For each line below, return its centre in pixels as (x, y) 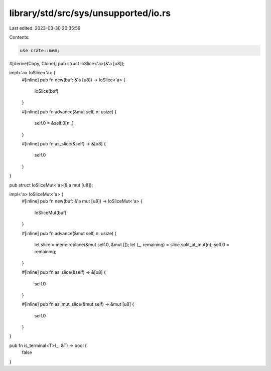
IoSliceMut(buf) (50, 213)
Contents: (19, 37)
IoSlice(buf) (46, 91)
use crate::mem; (40, 50)
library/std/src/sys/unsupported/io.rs (90, 13)
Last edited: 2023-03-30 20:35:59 (45, 28)
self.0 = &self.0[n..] (54, 123)
